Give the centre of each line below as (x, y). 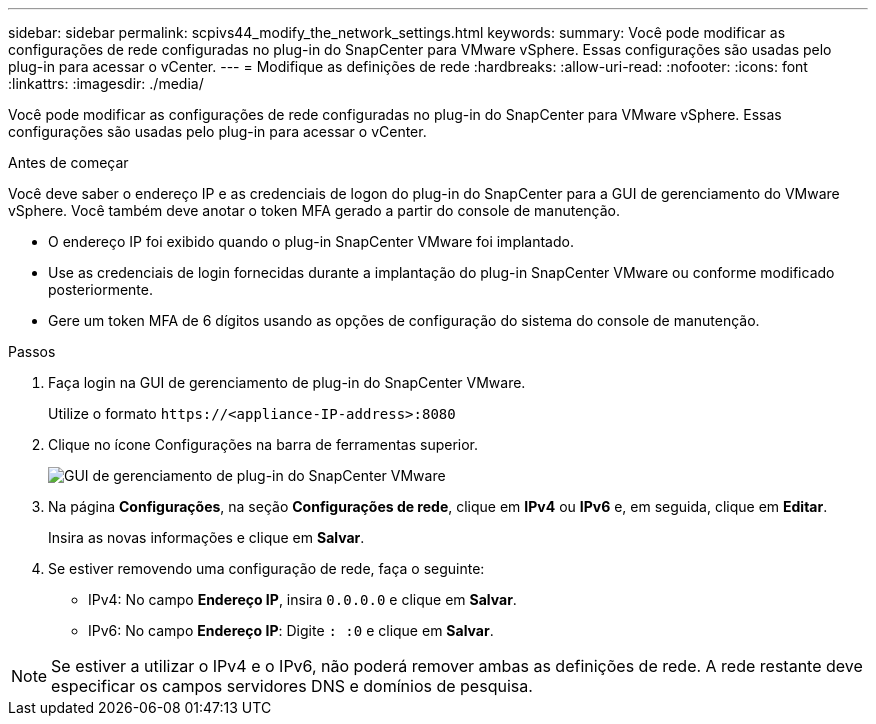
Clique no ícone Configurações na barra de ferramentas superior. (263, 444)
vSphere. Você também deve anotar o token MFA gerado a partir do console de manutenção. (314, 210)
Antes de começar (68, 162)
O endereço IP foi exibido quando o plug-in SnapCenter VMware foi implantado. (311, 241)
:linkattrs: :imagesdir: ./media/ (106, 83)
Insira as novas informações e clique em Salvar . (206, 537)
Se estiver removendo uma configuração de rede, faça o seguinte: (266, 568)
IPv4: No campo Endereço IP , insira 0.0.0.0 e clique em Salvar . (302, 599)
